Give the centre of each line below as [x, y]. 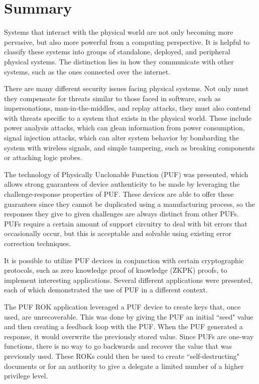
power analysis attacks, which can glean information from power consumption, [124, 128]
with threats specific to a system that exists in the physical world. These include [128, 118]
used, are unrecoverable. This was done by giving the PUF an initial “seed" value [129, 316]
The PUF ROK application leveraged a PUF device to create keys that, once [122, 306]
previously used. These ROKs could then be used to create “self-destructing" [122, 356]
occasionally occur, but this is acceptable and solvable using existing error [118, 233]
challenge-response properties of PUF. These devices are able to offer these [119, 194]
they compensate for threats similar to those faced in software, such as [112, 98]
